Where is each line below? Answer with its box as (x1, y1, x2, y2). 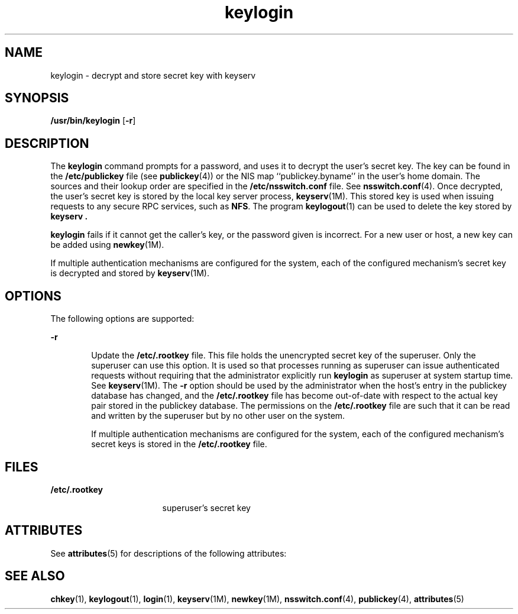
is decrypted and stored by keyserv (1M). (50, 268, 209, 279)
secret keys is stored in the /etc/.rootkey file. (91, 439, 267, 450)
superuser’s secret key (162, 502, 251, 513)
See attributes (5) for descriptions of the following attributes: (50, 548, 287, 558)
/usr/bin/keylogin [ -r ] (50, 115, 136, 126)
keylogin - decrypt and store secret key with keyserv (50, 70, 256, 80)
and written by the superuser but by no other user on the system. (91, 411, 345, 421)
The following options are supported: (50, 314, 195, 324)
